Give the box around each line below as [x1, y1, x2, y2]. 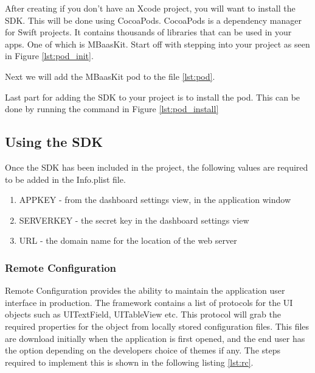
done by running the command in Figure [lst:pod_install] [5, 102, 219, 115]
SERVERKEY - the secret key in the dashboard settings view [19, 213, 249, 226]
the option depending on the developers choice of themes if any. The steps [5, 344, 280, 357]
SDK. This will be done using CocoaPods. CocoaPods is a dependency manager [5, 13, 302, 26]
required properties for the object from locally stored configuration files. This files [5, 319, 310, 332]
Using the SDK [5, 132, 103, 151]
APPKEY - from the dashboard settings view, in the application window [19, 193, 291, 206]
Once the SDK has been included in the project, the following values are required [5, 160, 308, 173]
